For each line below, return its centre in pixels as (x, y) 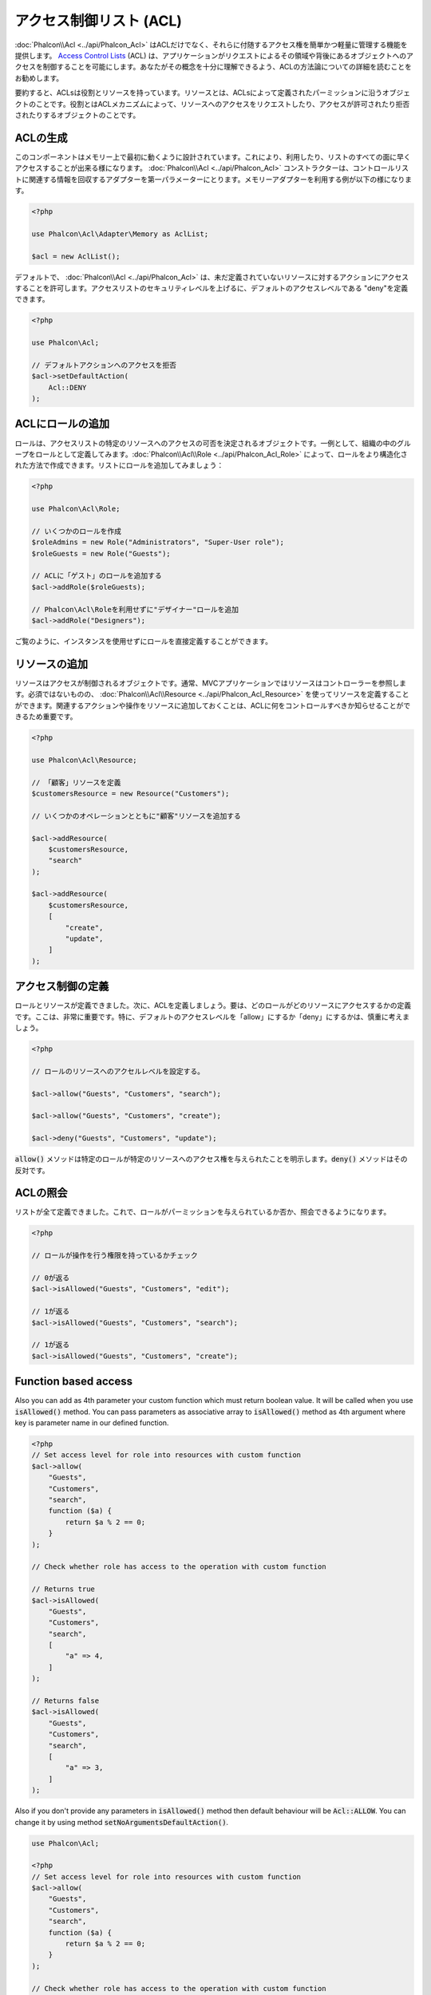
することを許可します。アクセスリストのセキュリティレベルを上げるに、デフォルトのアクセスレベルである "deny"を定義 (212, 288)
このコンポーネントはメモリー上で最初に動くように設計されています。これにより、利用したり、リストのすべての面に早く (213, 156)
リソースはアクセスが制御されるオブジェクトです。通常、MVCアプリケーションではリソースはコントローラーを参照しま (211, 683)
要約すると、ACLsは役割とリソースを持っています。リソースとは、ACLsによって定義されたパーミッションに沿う (199, 93)
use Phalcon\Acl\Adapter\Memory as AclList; (120, 234)
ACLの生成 (41, 138)
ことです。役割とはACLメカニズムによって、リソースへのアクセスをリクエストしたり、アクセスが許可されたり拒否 (223, 104)
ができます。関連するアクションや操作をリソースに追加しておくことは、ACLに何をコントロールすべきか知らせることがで (213, 705)
